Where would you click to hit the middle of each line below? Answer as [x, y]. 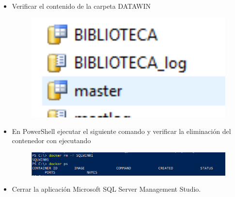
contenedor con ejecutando [51, 140]
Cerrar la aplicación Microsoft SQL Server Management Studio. [106, 189]
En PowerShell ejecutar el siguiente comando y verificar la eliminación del [121, 131]
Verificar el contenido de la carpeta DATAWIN [81, 6]
